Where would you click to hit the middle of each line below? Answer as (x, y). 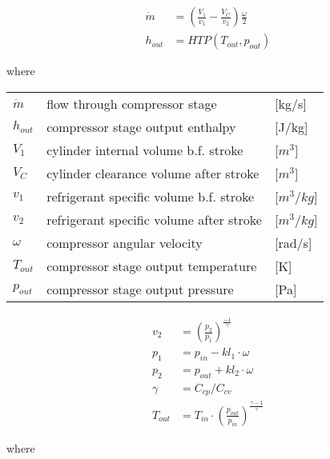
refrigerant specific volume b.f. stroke (151, 196)
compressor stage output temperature (152, 265)
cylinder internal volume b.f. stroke (145, 150)
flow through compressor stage (132, 103)
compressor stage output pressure (140, 289)
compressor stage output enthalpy (141, 126)
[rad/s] (293, 242)
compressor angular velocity (125, 242)
